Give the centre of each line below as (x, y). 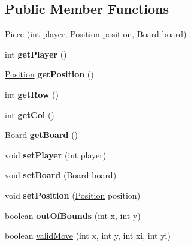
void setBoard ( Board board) (61, 175)
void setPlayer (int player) (56, 154)
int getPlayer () (36, 54)
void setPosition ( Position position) (73, 195)
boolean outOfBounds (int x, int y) (73, 215)
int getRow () (32, 94)
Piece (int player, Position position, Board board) (96, 34)
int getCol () (30, 114)
